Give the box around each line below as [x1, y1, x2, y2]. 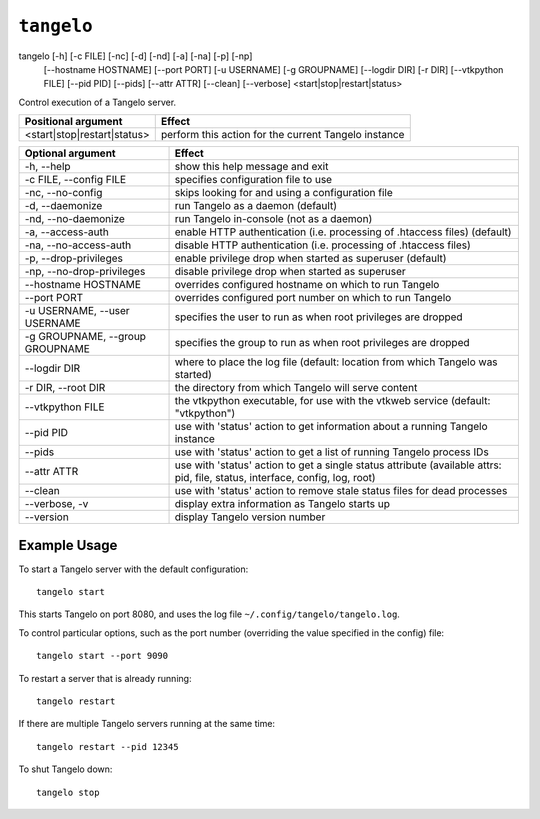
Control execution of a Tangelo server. [18, 96, 177, 108]
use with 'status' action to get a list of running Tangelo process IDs [174, 445, 489, 459]
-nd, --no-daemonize [24, 212, 125, 226]
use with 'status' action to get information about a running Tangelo [174, 420, 488, 434]
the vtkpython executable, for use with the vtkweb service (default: [174, 394, 491, 408]
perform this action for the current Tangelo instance [160, 128, 405, 142]
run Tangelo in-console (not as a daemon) [174, 212, 373, 226]
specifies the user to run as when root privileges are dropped [174, 310, 464, 324]
